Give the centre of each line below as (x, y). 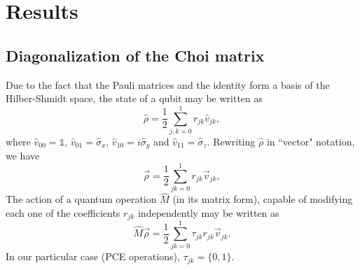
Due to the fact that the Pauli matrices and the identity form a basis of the (168, 84)
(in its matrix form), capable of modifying (263, 199)
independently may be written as (208, 212)
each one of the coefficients (63, 212)
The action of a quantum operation (81, 199)
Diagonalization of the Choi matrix (135, 55)
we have (23, 156)
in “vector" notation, (311, 141)
